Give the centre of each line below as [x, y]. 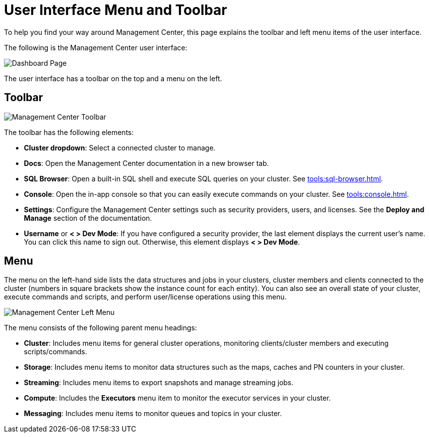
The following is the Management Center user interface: [96, 47]
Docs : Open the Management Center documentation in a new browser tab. [146, 163]
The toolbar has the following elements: [69, 132]
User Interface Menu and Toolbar [116, 10]
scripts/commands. [56, 352]
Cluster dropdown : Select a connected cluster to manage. [120, 147]
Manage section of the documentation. [88, 218]
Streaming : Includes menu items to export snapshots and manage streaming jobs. [159, 383]
